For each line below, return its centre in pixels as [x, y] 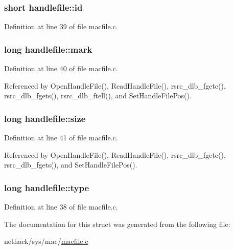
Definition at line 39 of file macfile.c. [61, 26]
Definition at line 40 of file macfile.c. [61, 68]
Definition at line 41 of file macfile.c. [61, 138]
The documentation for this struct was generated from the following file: [117, 224]
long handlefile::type [47, 187]
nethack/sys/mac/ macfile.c [46, 241]
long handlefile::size [45, 118]
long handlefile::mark [48, 49]
